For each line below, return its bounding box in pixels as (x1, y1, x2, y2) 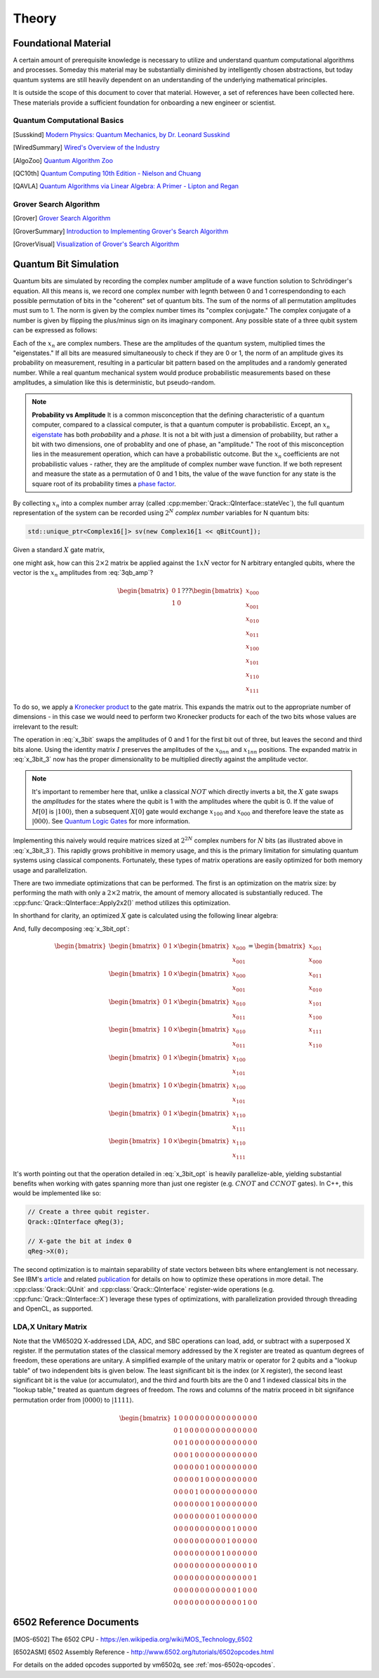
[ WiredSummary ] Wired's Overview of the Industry (13, 143, 160, 152)
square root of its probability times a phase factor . (32, 479, 177, 488)
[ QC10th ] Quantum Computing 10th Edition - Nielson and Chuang (13, 169, 201, 177)
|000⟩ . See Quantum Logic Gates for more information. (32, 817, 191, 825)
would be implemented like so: (13, 1189, 102, 1197)
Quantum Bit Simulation (13, 259, 119, 271)
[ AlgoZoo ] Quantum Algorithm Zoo (13, 156, 114, 164)
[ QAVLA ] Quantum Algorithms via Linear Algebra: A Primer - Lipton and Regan (13, 182, 239, 190)
